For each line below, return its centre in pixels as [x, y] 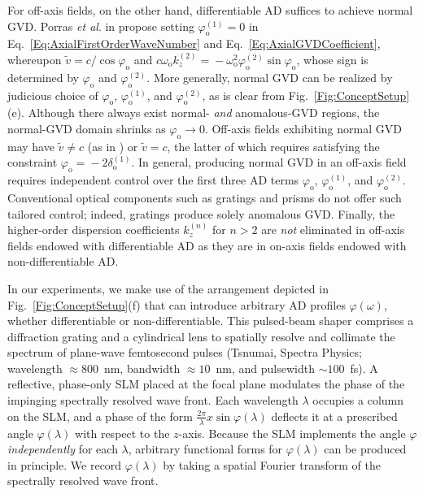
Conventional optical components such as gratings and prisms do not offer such [205, 197]
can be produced [365, 449]
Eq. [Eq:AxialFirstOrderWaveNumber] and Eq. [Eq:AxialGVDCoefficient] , [194, 43]
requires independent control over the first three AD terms [153, 180]
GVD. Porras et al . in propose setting [101, 26]
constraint [33, 162]
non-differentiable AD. [63, 261]
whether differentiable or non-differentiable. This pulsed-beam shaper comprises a [211, 321]
